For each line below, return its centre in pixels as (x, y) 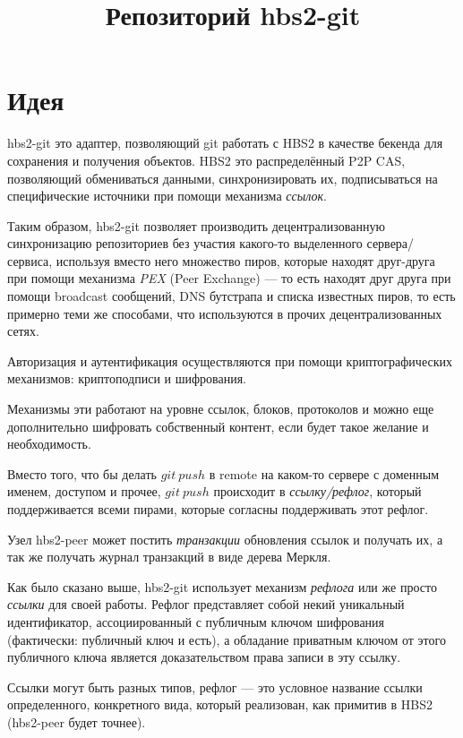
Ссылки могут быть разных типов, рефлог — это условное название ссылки (215, 687)
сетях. (23, 331)
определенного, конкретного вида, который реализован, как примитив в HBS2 (220, 704)
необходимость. (49, 444)
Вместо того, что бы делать (82, 473)
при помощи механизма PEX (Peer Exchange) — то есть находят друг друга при (229, 278)
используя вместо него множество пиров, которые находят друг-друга (245, 260)
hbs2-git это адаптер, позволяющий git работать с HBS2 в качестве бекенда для (225, 143)
